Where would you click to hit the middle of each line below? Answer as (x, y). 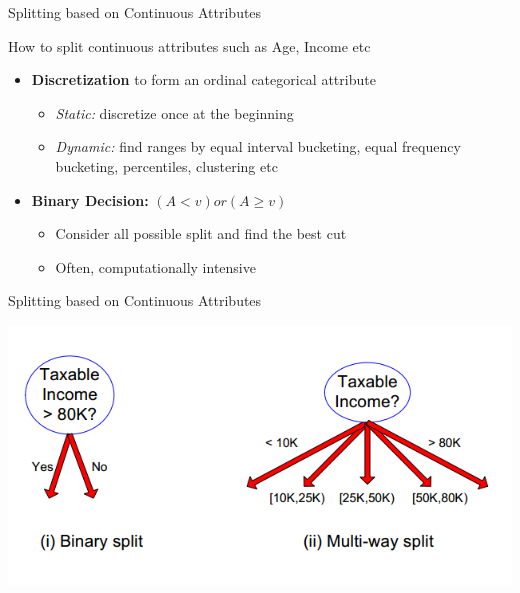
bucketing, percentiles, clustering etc (166, 165)
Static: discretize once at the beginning (174, 112)
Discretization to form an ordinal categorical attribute (203, 79)
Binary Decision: (90, 199)
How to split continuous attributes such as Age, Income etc (189, 45)
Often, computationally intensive (155, 266)
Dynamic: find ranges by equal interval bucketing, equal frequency (258, 146)
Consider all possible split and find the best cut (201, 233)
